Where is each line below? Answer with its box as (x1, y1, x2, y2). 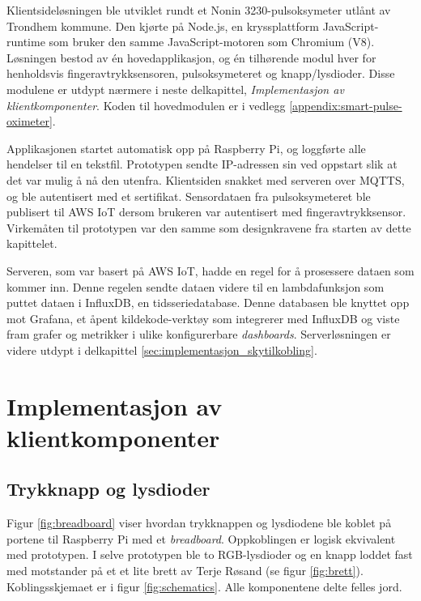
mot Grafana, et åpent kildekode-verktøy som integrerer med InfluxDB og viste (6, 309, 400, 326)
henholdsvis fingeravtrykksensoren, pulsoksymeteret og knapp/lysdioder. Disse (6, 65, 395, 82)
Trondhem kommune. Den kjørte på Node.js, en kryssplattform (6, 17, 319, 34)
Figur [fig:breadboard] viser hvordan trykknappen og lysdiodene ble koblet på (6, 514, 392, 531)
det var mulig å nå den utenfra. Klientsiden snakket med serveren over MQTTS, (6, 171, 405, 188)
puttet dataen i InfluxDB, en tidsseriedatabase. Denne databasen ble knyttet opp (6, 294, 410, 311)
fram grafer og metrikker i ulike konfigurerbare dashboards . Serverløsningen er (6, 326, 391, 343)
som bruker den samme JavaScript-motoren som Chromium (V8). (49, 33, 375, 50)
